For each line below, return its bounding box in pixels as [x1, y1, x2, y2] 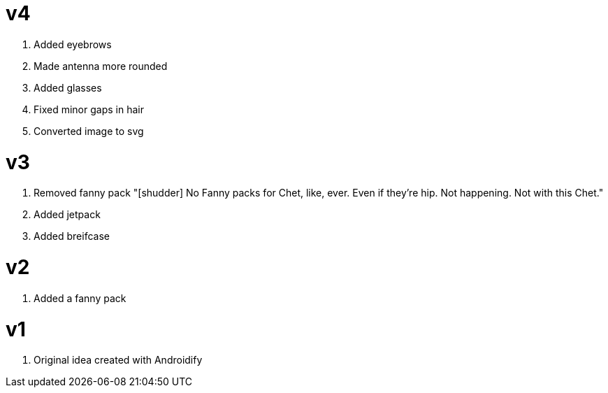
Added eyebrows [34, 38, 112, 50]
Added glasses [34, 81, 102, 94]
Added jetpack [34, 208, 101, 221]
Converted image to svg [34, 124, 144, 137]
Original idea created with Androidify [34, 354, 203, 366]
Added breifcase [34, 230, 110, 243]
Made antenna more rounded [34, 59, 168, 72]
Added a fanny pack [34, 292, 126, 304]
